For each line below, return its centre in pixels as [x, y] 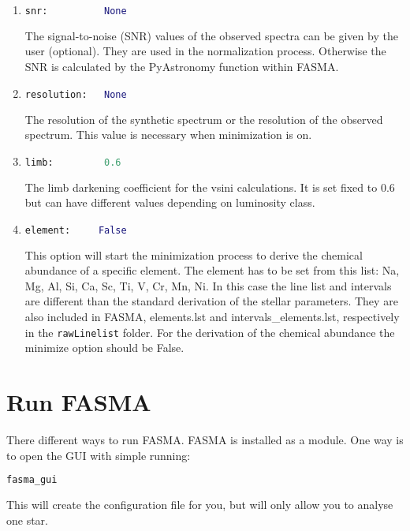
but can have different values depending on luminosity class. [170, 202]
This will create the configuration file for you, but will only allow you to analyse [200, 505]
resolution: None [76, 94]
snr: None [76, 11]
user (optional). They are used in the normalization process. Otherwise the [205, 51]
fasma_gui [32, 480]
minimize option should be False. [104, 348]
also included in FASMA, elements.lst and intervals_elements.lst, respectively [212, 317]
